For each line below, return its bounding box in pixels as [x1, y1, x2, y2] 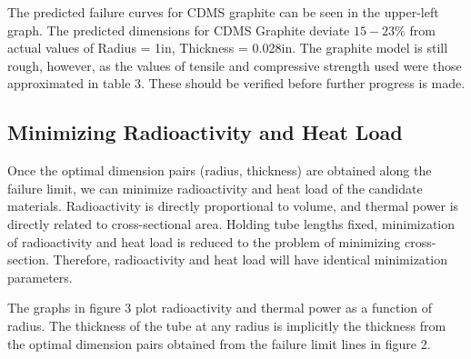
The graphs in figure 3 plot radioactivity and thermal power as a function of [7, 298, 433, 317]
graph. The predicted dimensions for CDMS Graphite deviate [7, 20, 350, 39]
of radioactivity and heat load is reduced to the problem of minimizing [7, 232, 401, 251]
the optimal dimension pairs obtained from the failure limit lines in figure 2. [7, 334, 431, 353]
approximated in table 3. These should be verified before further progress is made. [7, 74, 466, 93]
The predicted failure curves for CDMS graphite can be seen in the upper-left [7, 3, 439, 21]
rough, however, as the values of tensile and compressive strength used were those [7, 55, 462, 75]
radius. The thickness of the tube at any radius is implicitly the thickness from [7, 315, 446, 334]
